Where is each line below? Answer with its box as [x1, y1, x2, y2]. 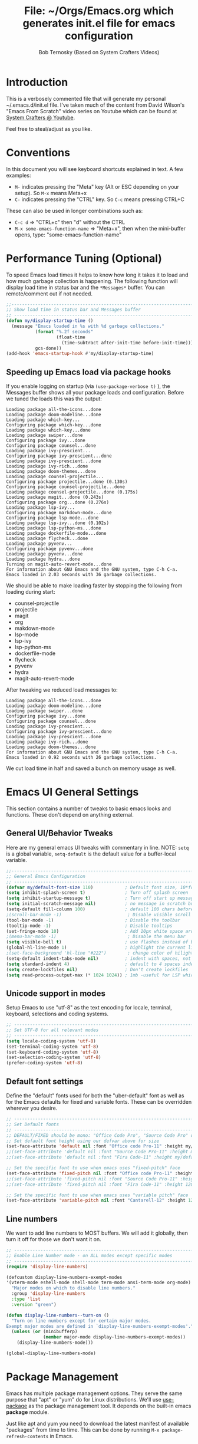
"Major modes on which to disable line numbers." [11, 1285, 136, 1291]
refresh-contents [6, 1433, 49, 1439]
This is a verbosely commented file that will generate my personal [6, 95, 166, 102]
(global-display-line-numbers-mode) [6, 1350, 96, 1357]
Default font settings [6, 1076, 84, 1086]
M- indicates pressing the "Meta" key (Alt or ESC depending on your [14, 183, 180, 190]
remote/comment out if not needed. [6, 290, 93, 297]
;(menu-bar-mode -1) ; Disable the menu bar [6, 933, 186, 940]
